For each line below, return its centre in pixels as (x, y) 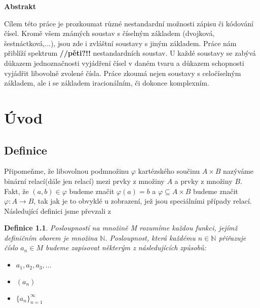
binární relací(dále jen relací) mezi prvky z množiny (84, 181)
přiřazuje (232, 237)
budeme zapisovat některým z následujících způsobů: (126, 247)
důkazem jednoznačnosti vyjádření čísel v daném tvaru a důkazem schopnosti (124, 63)
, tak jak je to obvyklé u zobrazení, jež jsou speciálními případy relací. (143, 201)
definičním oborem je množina (51, 237)
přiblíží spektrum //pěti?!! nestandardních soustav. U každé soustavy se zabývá (130, 53)
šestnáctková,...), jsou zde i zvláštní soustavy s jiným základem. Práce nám (120, 43)
